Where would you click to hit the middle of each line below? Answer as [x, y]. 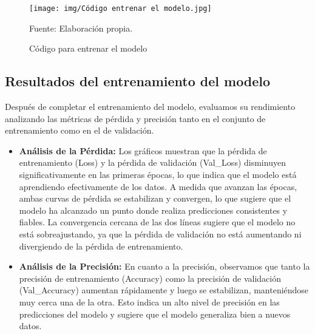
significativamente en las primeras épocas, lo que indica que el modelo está [158, 175]
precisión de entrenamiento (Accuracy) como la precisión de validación [150, 278]
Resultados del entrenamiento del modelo [138, 81]
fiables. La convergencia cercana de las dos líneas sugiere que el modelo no [157, 222]
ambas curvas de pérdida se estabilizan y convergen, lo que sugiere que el [155, 198]
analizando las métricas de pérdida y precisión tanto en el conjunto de [135, 118]
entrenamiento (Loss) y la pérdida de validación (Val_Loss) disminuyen [152, 162]
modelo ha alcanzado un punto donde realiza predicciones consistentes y [153, 210]
